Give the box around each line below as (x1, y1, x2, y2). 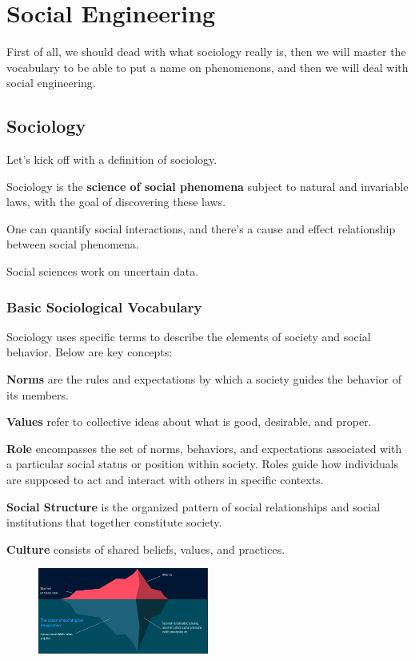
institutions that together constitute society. (6, 514, 222, 531)
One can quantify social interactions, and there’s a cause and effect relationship (6, 220, 396, 237)
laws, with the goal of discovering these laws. (6, 193, 226, 210)
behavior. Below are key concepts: (6, 344, 173, 360)
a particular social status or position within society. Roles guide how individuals (6, 455, 399, 472)
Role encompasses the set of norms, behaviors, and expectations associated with (6, 439, 402, 456)
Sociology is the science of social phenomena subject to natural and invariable (6, 177, 409, 194)
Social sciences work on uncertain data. (6, 263, 199, 280)
